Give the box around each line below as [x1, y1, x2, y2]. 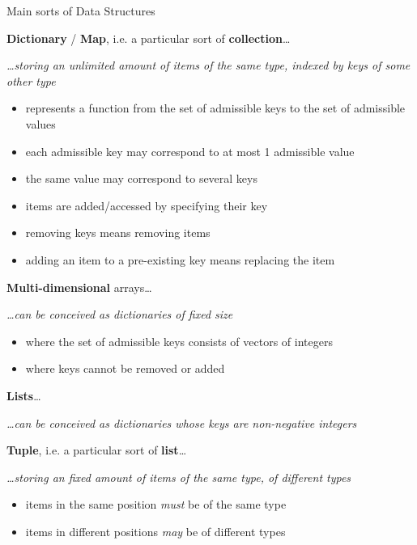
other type [6, 72, 56, 89]
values [25, 115, 56, 132]
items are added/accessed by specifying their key [25, 196, 268, 213]
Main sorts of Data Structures [6, 2, 155, 19]
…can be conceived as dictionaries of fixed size [6, 306, 233, 323]
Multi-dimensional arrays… [6, 278, 152, 295]
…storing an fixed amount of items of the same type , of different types [6, 468, 351, 485]
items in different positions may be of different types [25, 522, 286, 539]
